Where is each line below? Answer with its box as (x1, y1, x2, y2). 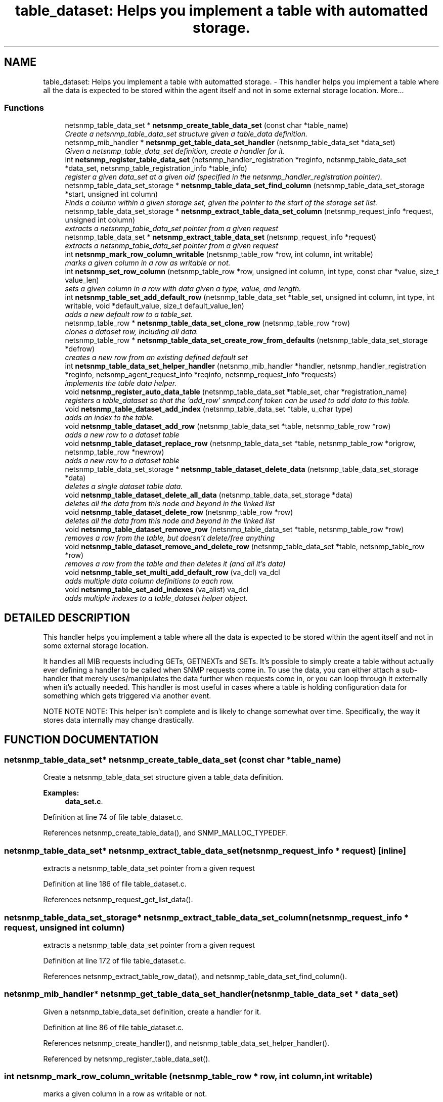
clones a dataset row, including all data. (65, 327, 198, 336)
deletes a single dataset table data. (65, 482, 183, 491)
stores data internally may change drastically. (43, 716, 194, 725)
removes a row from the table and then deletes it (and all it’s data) (65, 559, 286, 568)
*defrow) (65, 344, 95, 354)
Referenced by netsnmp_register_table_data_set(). (43, 1054, 210, 1063)
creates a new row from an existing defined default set (65, 353, 248, 362)
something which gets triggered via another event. (43, 691, 211, 700)
